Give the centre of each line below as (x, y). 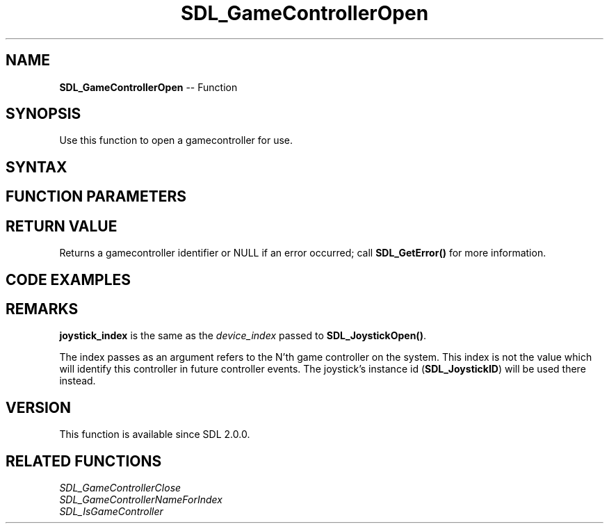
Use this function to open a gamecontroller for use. (176, 140)
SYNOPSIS (43, 114)
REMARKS (42, 309)
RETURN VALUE (62, 226)
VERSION (39, 407)
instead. (78, 381)
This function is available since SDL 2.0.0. (155, 434)
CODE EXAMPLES (68, 279)
